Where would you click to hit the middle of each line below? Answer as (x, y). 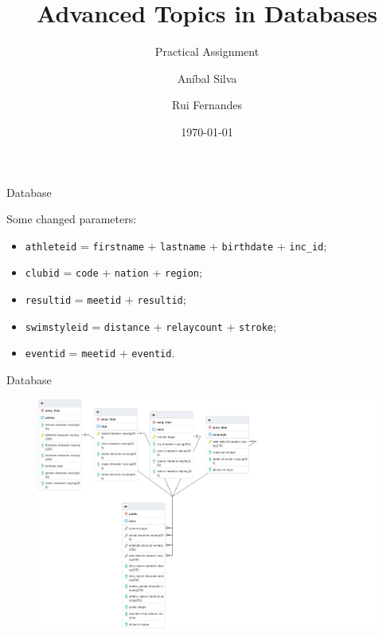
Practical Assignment (207, 51)
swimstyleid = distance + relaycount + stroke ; (150, 326)
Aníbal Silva (207, 78)
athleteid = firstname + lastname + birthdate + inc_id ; (176, 245)
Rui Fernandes (207, 105)
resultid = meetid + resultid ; (106, 299)
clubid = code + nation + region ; (113, 272)
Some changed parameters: (72, 219)
